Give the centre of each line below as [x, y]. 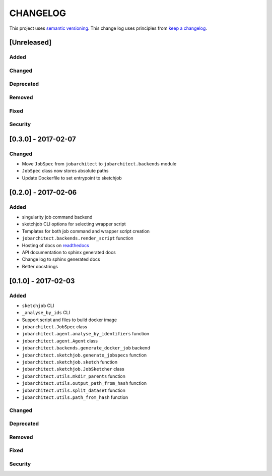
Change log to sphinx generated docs [61, 259]
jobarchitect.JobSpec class [55, 327]
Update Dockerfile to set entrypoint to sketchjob [72, 178]
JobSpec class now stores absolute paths [65, 171]
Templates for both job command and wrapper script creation [86, 231]
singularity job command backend [57, 217]
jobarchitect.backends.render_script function [78, 238]
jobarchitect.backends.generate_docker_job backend [86, 348]
